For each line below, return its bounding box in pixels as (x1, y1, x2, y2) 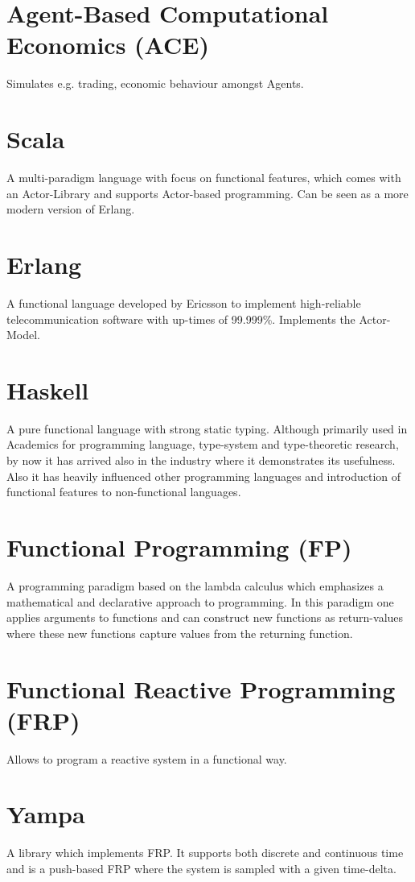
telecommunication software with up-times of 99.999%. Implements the (6, 310, 355, 327)
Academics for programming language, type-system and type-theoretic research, (6, 436, 399, 453)
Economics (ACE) (6, 28, 209, 61)
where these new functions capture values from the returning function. (6, 624, 353, 641)
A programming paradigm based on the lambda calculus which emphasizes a (6, 577, 384, 594)
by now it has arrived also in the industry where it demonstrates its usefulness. (6, 452, 396, 469)
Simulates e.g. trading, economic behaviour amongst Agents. (6, 75, 304, 92)
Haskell (6, 373, 89, 406)
